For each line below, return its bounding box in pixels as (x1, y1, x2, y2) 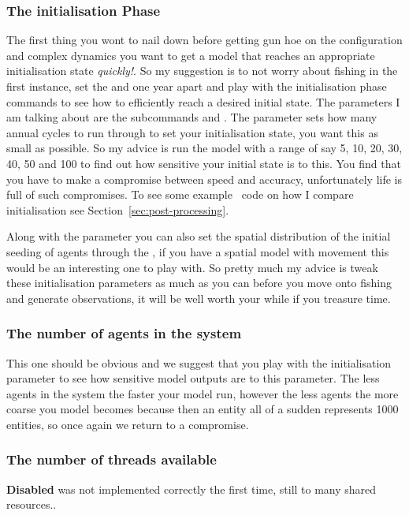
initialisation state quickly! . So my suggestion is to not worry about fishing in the (6, 62, 398, 79)
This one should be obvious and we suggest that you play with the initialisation (6, 354, 392, 371)
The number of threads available (6, 450, 217, 469)
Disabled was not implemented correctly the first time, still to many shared (6, 480, 377, 497)
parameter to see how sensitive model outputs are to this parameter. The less (6, 370, 380, 386)
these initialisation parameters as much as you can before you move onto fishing (6, 274, 392, 291)
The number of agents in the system (6, 323, 242, 343)
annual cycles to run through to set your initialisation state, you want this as (6, 124, 378, 140)
